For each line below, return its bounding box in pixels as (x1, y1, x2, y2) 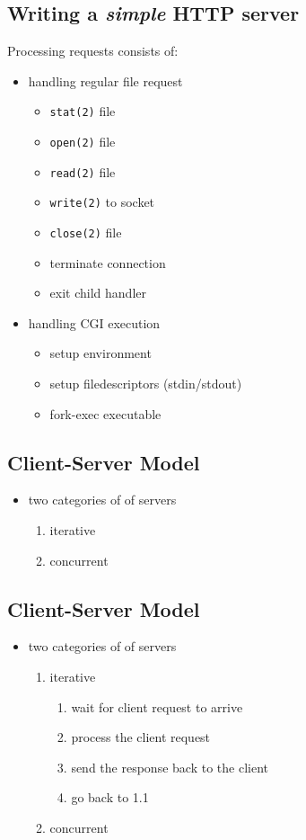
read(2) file (49, 162, 116, 181)
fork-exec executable (49, 404, 162, 423)
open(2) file (49, 132, 116, 151)
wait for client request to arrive (71, 697, 243, 716)
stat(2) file (49, 102, 116, 121)
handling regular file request (28, 71, 183, 90)
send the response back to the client (71, 757, 268, 776)
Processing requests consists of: (7, 41, 179, 60)
